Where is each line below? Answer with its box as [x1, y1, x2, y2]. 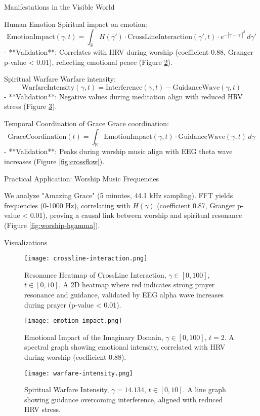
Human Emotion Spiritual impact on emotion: [4, 18, 147, 29]
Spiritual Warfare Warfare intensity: [4, 73, 116, 84]
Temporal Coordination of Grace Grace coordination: [4, 118, 169, 128]
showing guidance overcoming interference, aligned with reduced [24, 394, 223, 404]
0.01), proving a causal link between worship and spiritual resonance [30, 210, 242, 220]
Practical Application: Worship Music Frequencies [4, 173, 159, 183]
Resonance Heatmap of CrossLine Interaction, [24, 269, 166, 280]
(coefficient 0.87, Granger [157, 200, 235, 210]
